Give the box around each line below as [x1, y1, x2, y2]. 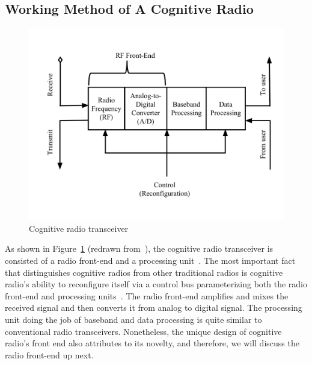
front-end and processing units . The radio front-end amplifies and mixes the [5, 289, 289, 302]
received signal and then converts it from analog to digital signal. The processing [5, 301, 302, 314]
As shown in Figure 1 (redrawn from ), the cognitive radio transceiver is [5, 242, 274, 255]
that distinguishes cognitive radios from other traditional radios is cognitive [5, 266, 283, 278]
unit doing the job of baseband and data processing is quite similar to [5, 313, 262, 325]
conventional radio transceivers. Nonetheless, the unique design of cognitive [5, 325, 282, 337]
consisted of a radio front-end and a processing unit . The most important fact [5, 254, 296, 266]
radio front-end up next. [5, 348, 94, 361]
